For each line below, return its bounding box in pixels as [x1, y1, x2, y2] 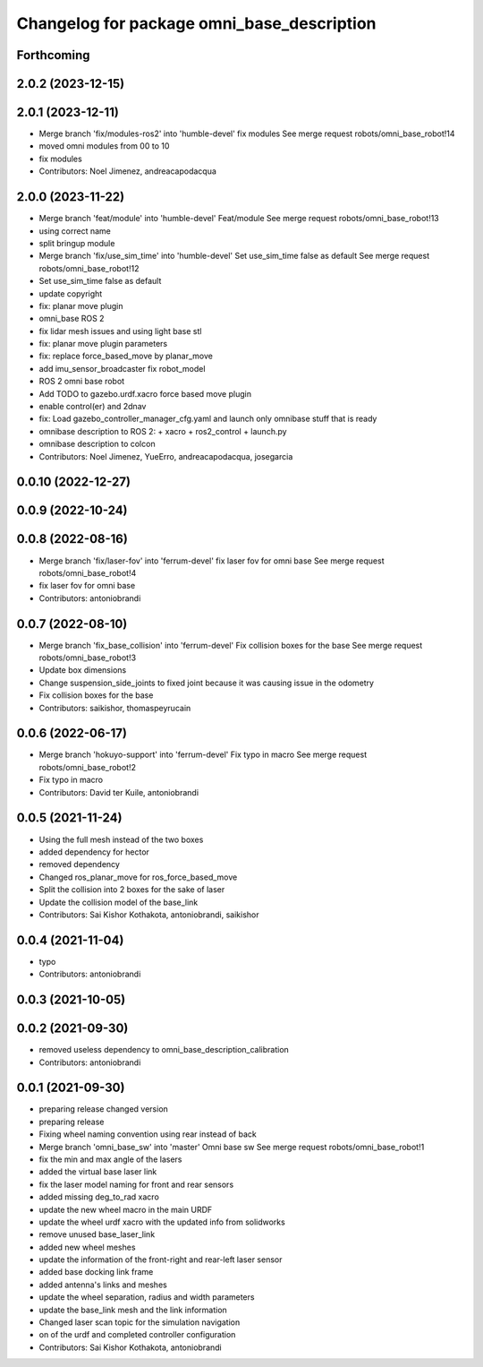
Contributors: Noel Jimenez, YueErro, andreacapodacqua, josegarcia [38, 451, 293, 461]
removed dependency [38, 859, 121, 870]
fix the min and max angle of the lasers [38, 1154, 182, 1165]
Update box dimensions [38, 665, 127, 675]
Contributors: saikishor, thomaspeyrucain [38, 702, 191, 713]
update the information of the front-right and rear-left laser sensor [38, 1254, 283, 1265]
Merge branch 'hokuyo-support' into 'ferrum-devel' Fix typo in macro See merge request [38, 749, 367, 761]
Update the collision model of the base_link [38, 897, 199, 907]
